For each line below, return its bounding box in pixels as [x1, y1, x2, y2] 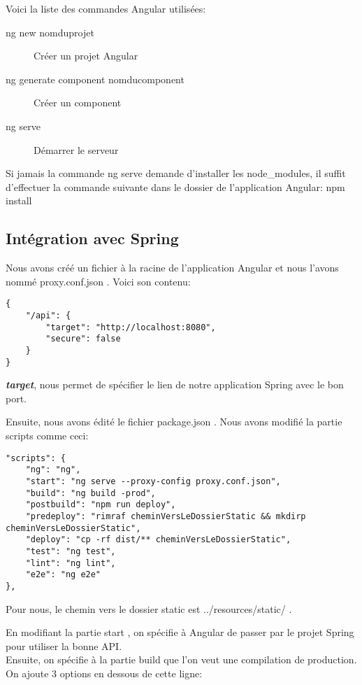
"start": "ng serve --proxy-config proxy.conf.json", [25, 476, 281, 486]
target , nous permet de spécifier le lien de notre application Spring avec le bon [6, 377, 344, 392]
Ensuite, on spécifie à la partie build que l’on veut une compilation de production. [6, 652, 357, 667]
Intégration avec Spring [6, 227, 179, 249]
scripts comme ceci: [6, 428, 89, 443]
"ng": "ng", [25, 465, 81, 475]
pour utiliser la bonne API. [6, 638, 122, 653]
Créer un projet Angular [34, 48, 138, 63]
